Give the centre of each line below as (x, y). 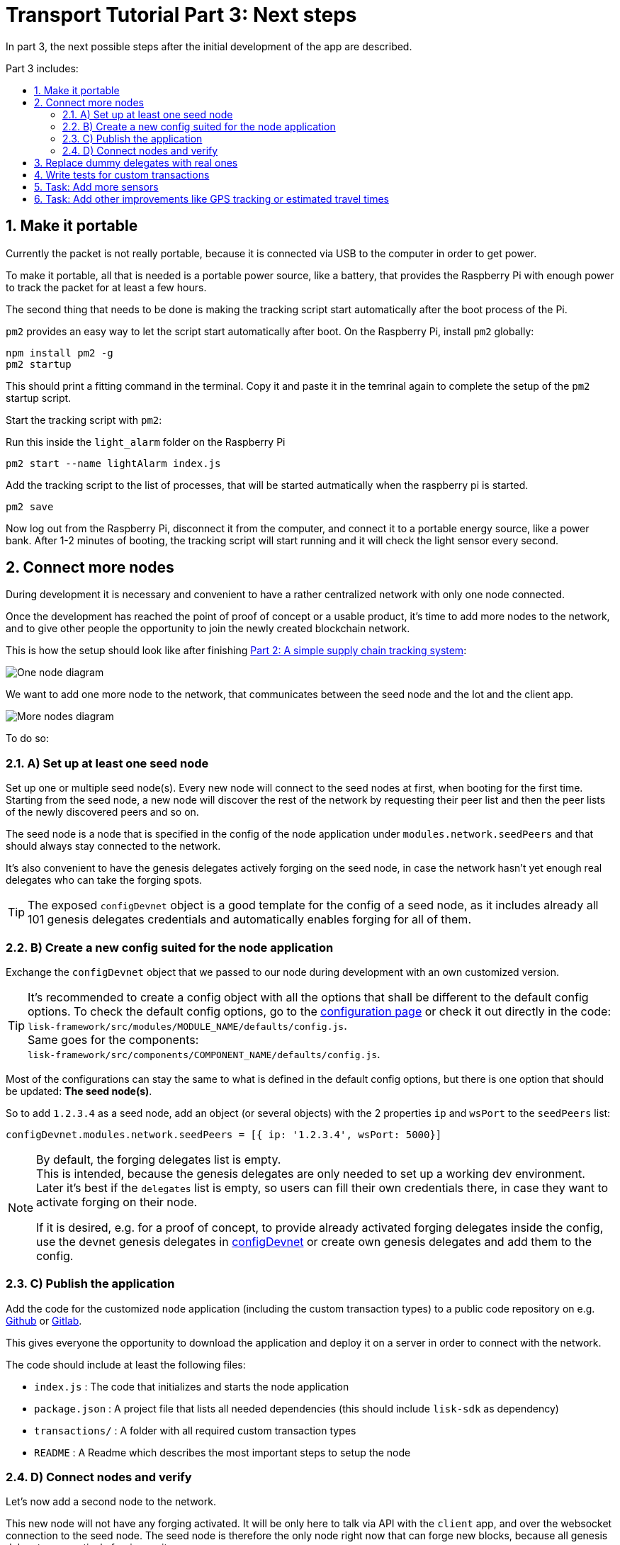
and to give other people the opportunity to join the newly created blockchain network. (208, 629)
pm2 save (30, 506)
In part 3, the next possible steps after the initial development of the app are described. (209, 46)
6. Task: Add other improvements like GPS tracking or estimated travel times (212, 198)
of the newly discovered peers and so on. (102, 812)
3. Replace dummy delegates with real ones (136, 162)
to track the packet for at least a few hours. (106, 287)
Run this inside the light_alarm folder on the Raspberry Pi (146, 442)
